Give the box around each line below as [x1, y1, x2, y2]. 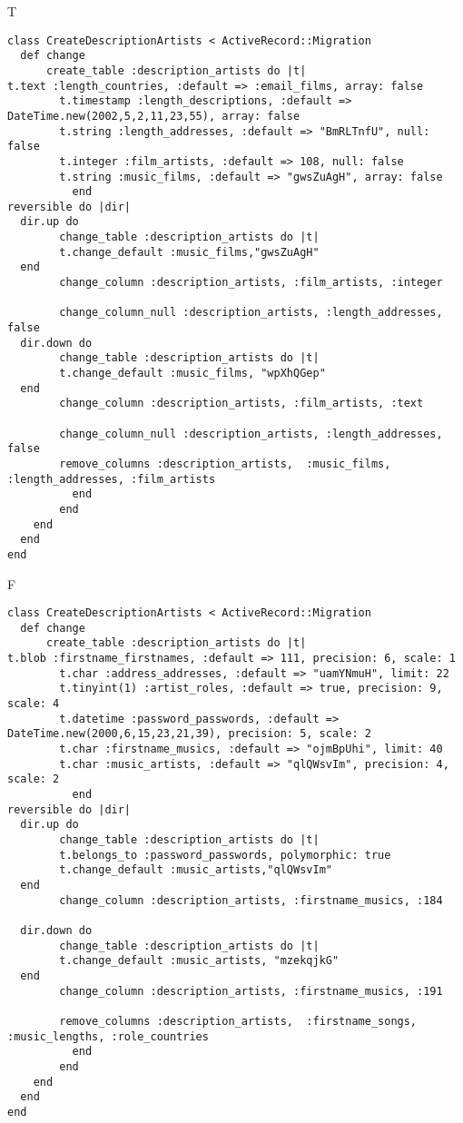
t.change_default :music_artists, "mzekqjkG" [59, 954, 340, 968]
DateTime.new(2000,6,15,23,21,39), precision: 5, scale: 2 [7, 727, 371, 741]
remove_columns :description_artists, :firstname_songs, [59, 1014, 418, 1028]
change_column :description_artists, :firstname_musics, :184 [59, 893, 443, 907]
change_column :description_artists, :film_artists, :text [59, 397, 424, 410]
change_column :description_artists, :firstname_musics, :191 [59, 984, 443, 998]
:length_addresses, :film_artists [7, 472, 216, 486]
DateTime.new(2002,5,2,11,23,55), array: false [7, 109, 300, 123]
